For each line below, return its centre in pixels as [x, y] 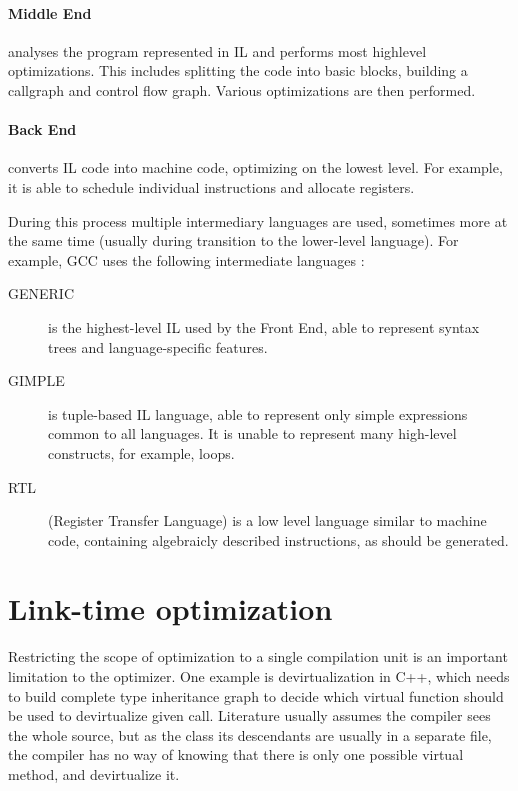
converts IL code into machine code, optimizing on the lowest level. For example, [255, 167]
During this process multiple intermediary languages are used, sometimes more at [258, 220]
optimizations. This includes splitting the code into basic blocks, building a [238, 70]
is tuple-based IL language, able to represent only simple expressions [258, 413]
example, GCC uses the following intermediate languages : [186, 259]
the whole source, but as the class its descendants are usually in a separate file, [250, 734]
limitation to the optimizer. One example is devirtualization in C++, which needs [259, 676]
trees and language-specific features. [158, 346]
